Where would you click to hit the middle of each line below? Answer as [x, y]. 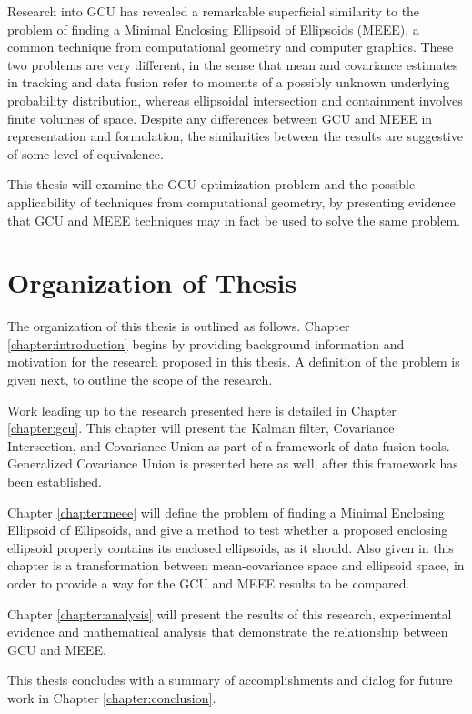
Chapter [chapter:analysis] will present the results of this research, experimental [230, 613]
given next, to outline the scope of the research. [140, 380]
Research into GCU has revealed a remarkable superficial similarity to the [214, 11]
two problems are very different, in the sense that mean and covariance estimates [233, 64]
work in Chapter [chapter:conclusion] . [112, 697]
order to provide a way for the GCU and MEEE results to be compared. [209, 583]
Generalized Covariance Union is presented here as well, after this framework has [233, 463]
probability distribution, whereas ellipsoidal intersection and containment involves [235, 100]
